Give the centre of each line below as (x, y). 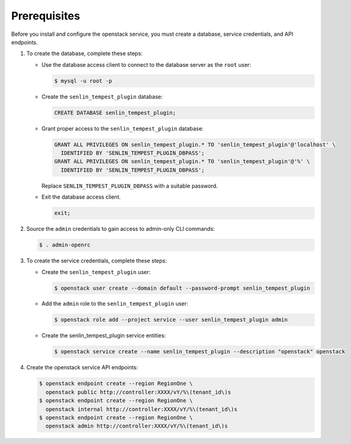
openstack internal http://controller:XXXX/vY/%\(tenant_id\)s (142, 409)
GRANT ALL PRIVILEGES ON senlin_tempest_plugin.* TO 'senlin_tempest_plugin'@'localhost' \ (195, 145)
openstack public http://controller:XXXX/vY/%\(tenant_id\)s (139, 392)
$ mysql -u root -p (83, 81)
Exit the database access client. (81, 197)
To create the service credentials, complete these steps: (96, 261)
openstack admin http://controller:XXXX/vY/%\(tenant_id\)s (137, 426)
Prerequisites (46, 16)
